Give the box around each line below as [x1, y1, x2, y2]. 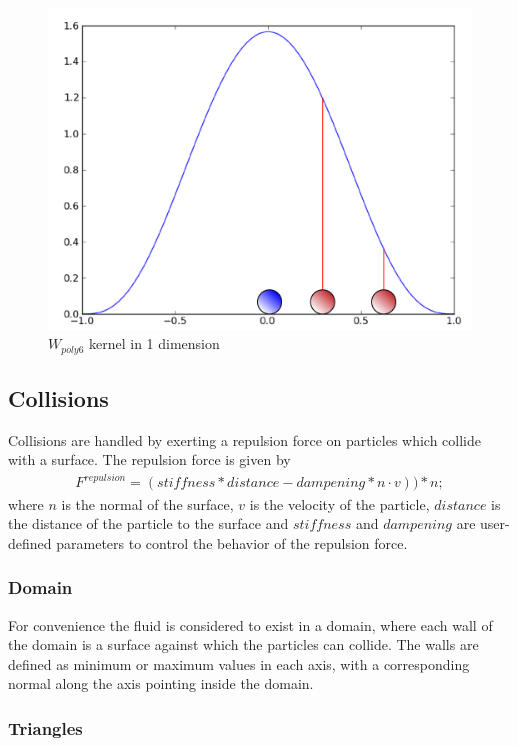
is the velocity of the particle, [249, 493, 430, 514]
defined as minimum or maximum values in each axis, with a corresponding [8, 653, 470, 674]
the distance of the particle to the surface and [8, 513, 289, 534]
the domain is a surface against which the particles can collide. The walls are [8, 634, 479, 655]
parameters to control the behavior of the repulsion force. [56, 532, 408, 553]
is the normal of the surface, [61, 493, 234, 514]
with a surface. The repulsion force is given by [8, 449, 291, 470]
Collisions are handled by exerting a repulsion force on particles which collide [8, 429, 482, 450]
